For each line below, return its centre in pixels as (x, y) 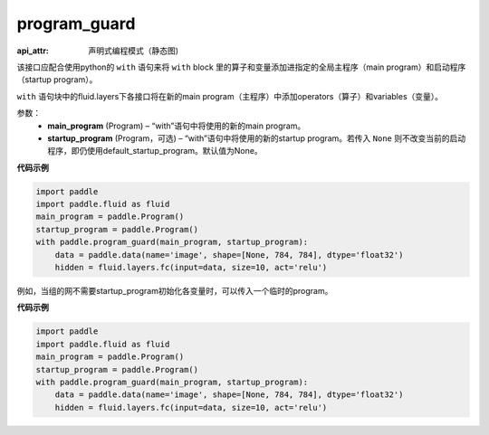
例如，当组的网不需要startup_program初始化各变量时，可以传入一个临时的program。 (175, 290)
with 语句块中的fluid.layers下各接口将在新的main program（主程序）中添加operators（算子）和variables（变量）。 (230, 96)
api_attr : (33, 51)
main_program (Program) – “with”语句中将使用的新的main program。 (177, 126)
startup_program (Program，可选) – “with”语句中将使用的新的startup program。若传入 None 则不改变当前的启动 (257, 138)
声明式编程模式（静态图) (134, 51)
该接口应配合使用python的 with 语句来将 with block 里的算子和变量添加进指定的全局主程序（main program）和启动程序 (241, 67)
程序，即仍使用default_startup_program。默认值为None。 (155, 151)
